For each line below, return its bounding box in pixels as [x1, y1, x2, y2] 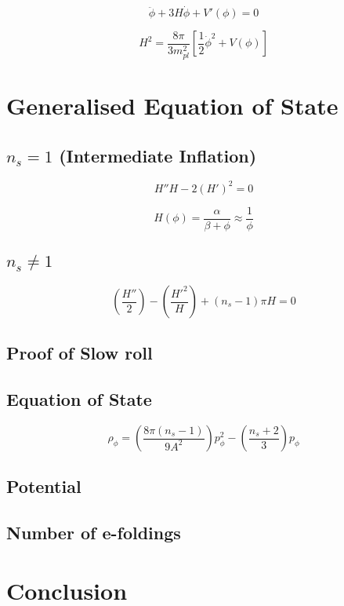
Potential [6, 474, 81, 498]
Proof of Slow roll [6, 341, 153, 365]
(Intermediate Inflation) [59, 143, 257, 167]
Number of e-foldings [6, 520, 181, 545]
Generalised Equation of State [6, 89, 339, 122]
